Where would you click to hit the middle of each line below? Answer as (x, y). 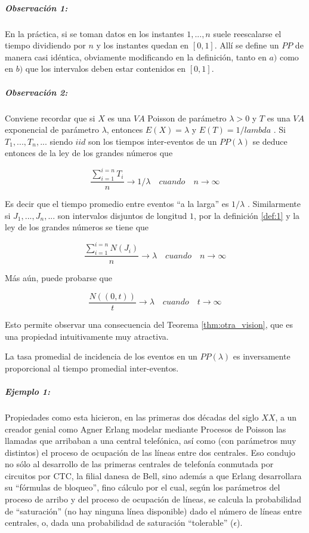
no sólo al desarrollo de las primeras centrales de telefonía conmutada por (139, 464)
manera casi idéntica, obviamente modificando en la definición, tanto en (136, 57)
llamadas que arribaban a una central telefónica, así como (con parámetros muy (151, 441)
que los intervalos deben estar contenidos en (106, 68)
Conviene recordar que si (50, 118)
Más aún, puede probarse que (58, 278)
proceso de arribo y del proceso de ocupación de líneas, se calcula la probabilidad (153, 499)
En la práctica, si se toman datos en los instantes (95, 33)
